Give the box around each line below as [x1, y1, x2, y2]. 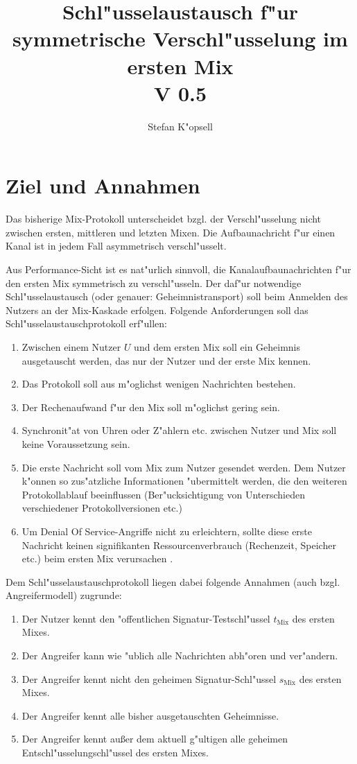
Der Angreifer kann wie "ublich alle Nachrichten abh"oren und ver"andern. [21, 648, 338, 663]
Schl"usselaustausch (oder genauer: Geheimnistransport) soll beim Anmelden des [6, 289, 348, 304]
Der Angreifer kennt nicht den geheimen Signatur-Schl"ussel [21, 671, 277, 686]
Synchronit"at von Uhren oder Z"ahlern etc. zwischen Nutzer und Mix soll [21, 423, 337, 437]
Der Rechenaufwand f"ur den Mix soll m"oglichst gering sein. [21, 399, 280, 414]
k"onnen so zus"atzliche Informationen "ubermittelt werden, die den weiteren [21, 474, 347, 488]
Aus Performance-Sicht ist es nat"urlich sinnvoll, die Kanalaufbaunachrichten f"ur [6, 262, 351, 276]
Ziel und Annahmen [6, 171, 200, 200]
